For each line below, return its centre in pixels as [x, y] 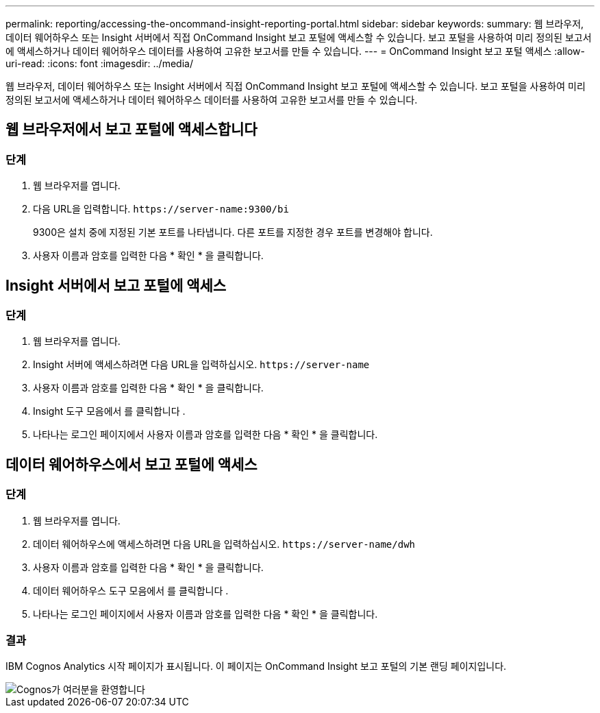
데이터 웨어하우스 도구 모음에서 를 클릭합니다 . [131, 590]
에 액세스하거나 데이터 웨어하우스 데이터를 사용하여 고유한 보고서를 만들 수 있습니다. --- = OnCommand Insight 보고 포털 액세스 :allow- [296, 51]
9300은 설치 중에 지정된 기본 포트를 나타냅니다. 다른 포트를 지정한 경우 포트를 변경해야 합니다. [233, 232]
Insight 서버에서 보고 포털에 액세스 [116, 285]
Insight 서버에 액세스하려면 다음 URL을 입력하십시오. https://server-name [201, 365]
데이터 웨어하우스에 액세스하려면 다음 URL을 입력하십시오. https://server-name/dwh [224, 544]
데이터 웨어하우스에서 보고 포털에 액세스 [132, 464]
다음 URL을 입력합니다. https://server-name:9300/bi [161, 209]
